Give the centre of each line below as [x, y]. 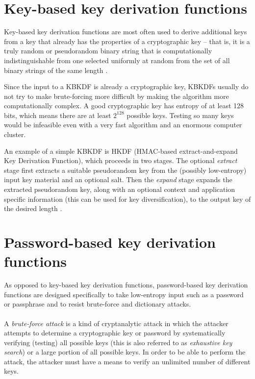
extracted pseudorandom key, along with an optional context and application [120, 189]
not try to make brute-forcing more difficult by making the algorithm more [116, 96]
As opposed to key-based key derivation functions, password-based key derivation [126, 285]
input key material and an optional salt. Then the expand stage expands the [118, 179]
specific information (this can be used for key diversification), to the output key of [127, 199]
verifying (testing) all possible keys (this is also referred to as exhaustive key [118, 342]
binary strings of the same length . [56, 70]
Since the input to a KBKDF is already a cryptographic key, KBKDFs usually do [126, 86]
